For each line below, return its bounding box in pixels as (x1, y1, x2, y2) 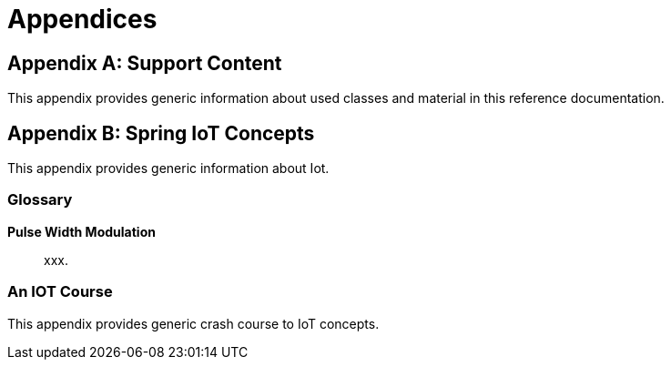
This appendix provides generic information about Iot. (7, 160, 330, 177)
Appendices (7, 4, 158, 35)
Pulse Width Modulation (7, 223, 156, 240)
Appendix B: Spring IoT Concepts (7, 121, 315, 145)
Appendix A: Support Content (7, 51, 282, 75)
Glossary (7, 190, 73, 209)
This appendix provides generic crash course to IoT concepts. (7, 315, 380, 331)
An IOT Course (7, 282, 113, 301)
